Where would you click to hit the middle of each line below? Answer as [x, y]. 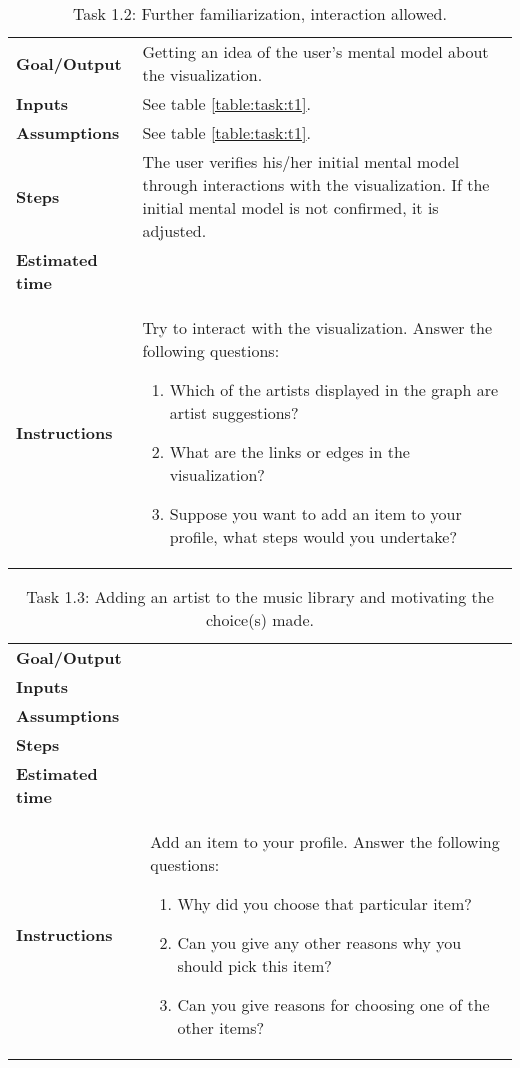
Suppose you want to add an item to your [315, 513]
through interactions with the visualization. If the [316, 184]
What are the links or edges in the [289, 451]
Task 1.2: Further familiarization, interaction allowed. [260, 13]
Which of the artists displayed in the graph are [334, 389]
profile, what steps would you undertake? [313, 536]
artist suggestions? [234, 412]
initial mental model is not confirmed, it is [290, 207]
